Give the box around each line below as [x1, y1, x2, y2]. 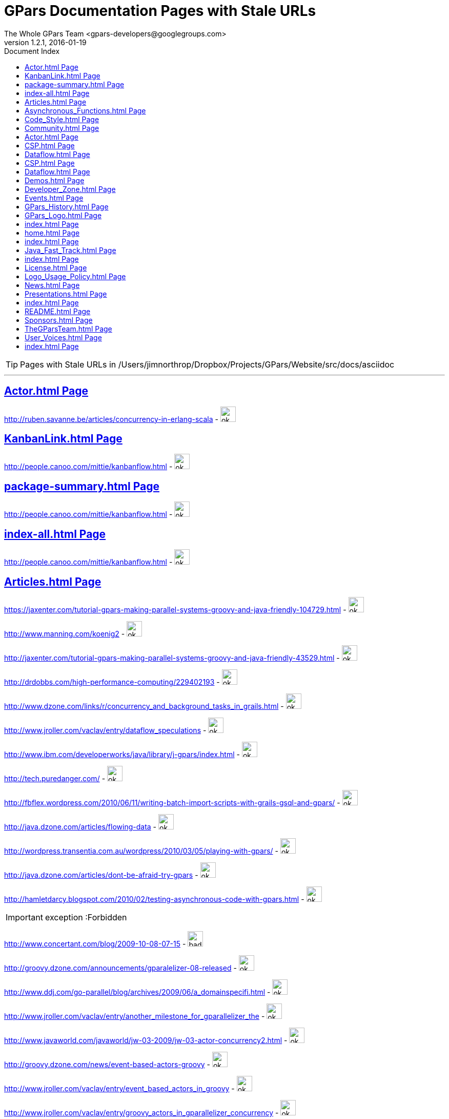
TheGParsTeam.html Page [25, 324, 112, 333]
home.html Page [25, 228, 80, 237]
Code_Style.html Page [25, 114, 99, 124]
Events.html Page [25, 193, 84, 202]
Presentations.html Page [25, 289, 107, 298]
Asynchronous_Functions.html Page [25, 106, 146, 115]
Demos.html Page [25, 176, 85, 185]
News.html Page [25, 280, 80, 290]
